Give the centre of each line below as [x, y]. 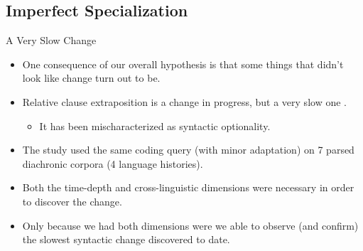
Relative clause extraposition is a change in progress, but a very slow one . [184, 101]
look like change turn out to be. [91, 78]
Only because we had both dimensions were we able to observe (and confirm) [190, 225]
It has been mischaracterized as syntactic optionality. [155, 125]
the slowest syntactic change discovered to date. [126, 239]
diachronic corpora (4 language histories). [113, 163]
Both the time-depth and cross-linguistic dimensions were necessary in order [188, 187]
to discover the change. [72, 201]
